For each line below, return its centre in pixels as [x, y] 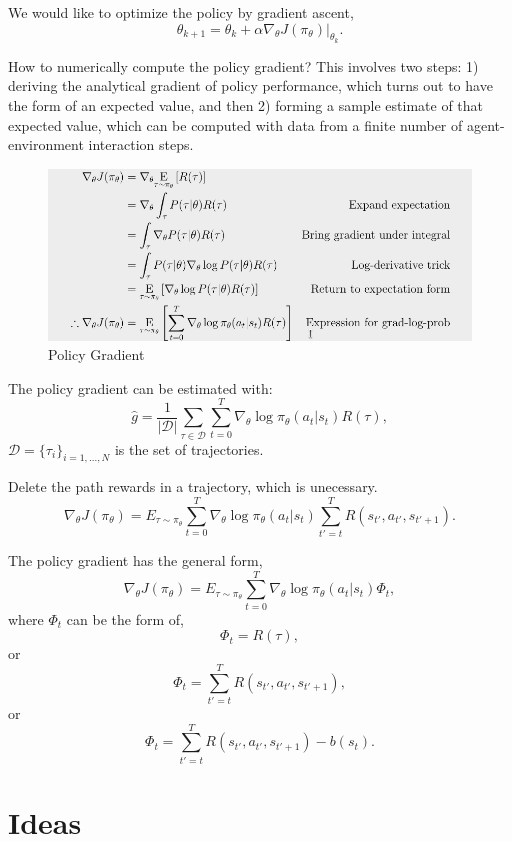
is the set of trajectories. [189, 448]
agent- [485, 124]
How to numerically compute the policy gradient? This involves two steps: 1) [243, 65]
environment [46, 144]
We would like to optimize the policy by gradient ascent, [181, 12]
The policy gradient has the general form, [135, 560]
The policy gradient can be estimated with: [140, 387]
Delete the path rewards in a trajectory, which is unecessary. [193, 486]
